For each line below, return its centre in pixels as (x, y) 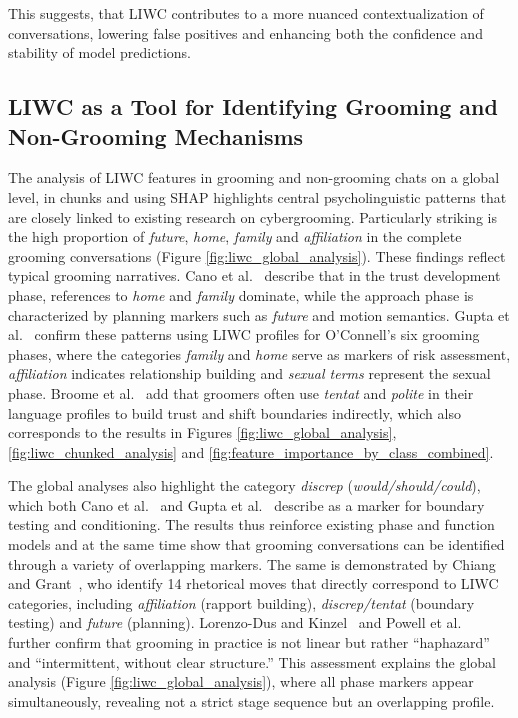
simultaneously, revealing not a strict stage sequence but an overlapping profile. (251, 700)
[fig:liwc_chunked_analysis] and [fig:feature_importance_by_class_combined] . (251, 451)
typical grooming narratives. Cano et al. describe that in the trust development (254, 275)
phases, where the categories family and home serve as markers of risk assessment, (259, 353)
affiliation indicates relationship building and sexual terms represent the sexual (249, 373)
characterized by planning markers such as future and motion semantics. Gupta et (259, 314)
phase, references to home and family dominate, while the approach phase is (241, 294)
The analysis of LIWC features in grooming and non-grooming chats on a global (254, 177)
